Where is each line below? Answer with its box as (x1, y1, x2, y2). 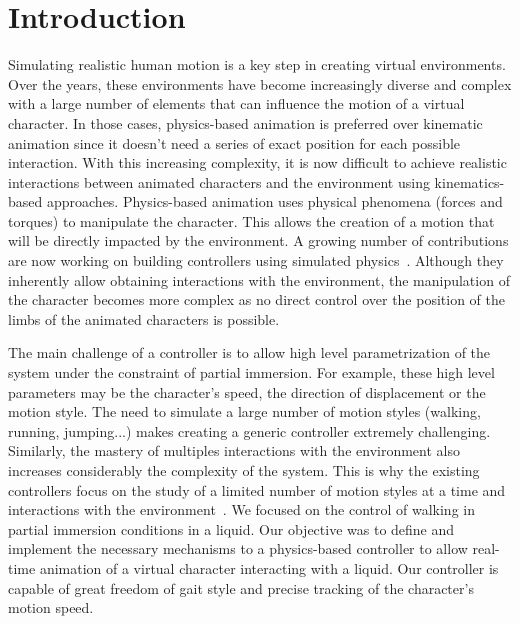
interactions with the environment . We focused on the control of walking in (8, 499, 475, 520)
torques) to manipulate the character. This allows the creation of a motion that (8, 210, 495, 231)
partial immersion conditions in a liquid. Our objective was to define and (8, 518, 455, 539)
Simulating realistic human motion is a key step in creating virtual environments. (8, 54, 506, 75)
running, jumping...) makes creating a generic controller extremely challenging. (8, 420, 491, 441)
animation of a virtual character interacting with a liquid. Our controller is (39, 557, 499, 578)
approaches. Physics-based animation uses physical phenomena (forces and (46, 191, 503, 212)
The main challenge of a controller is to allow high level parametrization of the (8, 342, 491, 363)
